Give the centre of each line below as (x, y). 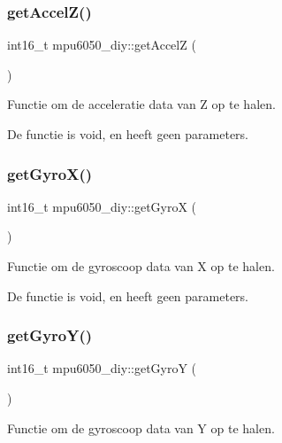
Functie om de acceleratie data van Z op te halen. (141, 104)
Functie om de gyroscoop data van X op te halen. (141, 266)
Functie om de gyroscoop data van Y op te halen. (141, 427)
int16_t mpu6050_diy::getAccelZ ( (102, 45)
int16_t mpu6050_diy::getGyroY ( (102, 368)
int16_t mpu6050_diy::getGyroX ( (102, 206)
